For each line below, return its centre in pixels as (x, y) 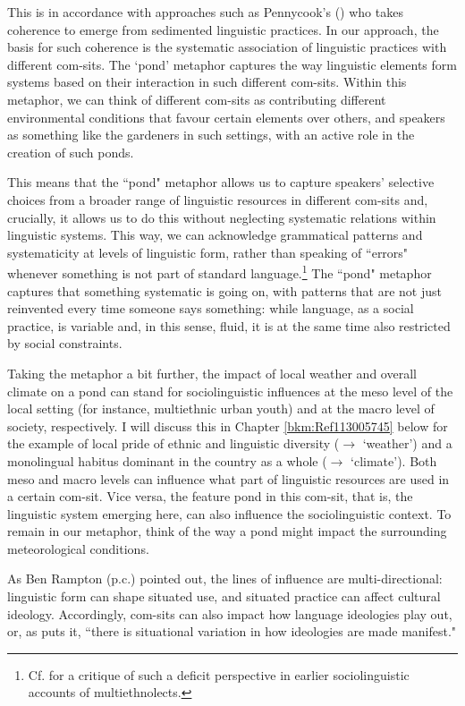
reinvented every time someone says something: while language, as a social (211, 308)
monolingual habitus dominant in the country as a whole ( (167, 460)
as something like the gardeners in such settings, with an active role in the (211, 135)
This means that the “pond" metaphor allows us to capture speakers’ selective (221, 182)
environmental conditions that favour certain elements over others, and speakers (226, 117)
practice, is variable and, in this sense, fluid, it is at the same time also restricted (229, 325)
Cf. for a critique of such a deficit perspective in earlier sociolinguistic (219, 674)
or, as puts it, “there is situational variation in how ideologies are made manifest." (232, 631)
